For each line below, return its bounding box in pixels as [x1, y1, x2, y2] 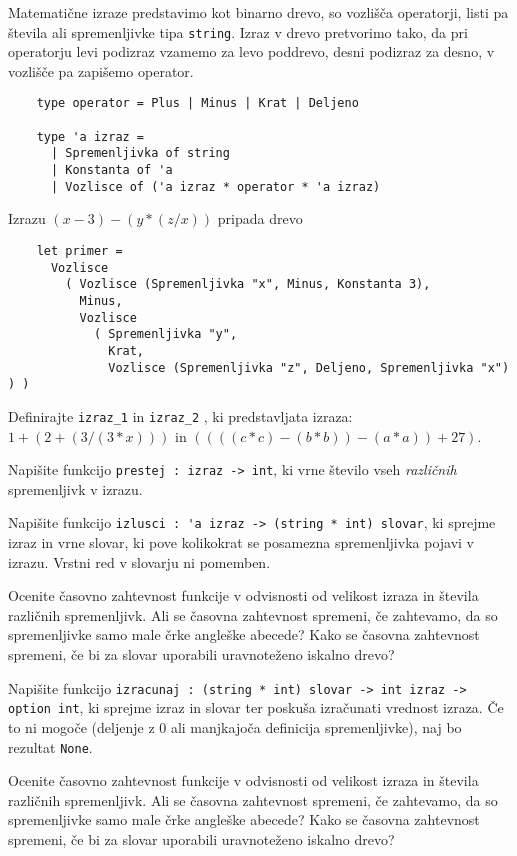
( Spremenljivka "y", [93, 327, 238, 342]
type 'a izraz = [36, 129, 145, 144]
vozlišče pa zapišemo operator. [8, 60, 194, 81]
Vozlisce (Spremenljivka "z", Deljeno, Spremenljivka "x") [108, 360, 510, 375]
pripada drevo [217, 208, 303, 229]
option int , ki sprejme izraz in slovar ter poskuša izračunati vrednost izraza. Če [8, 697, 504, 718]
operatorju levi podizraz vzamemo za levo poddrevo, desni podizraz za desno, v [8, 41, 495, 62]
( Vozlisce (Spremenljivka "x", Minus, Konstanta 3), [65, 277, 431, 292]
